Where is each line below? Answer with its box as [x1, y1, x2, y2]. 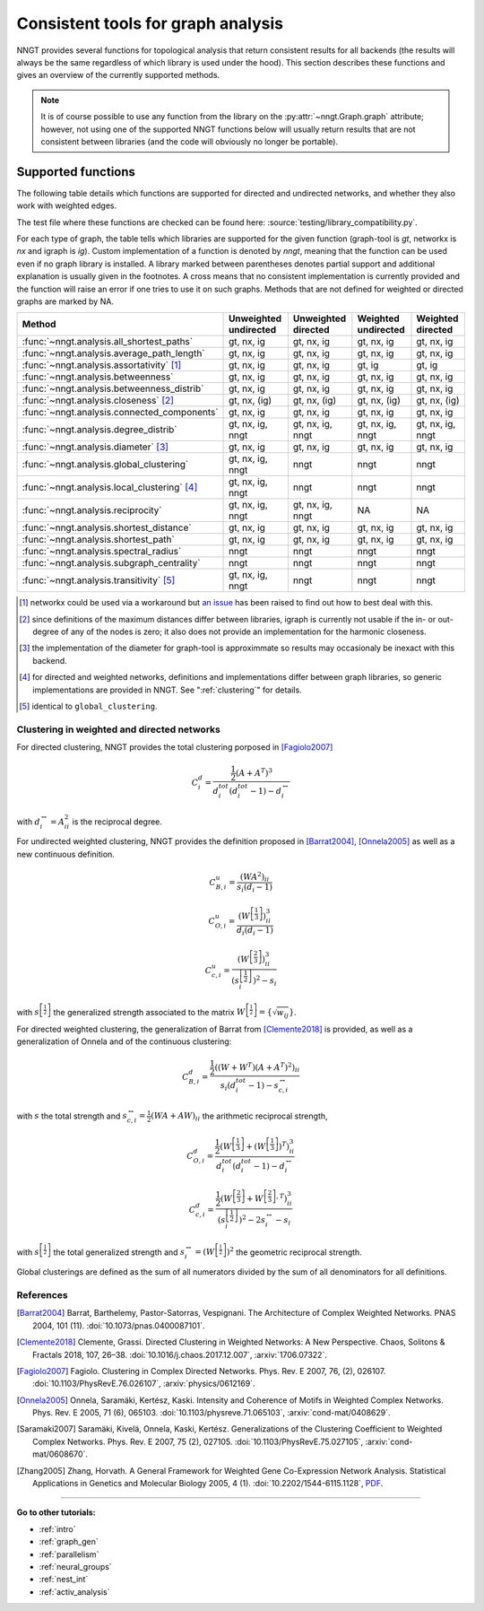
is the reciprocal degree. [72, 816, 163, 827]
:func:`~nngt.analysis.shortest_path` [22, 534, 175, 546]
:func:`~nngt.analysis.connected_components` [22, 406, 219, 419]
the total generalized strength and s [53, 1247, 186, 1258]
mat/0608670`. [32, 1449, 89, 1459]
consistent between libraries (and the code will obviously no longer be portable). [40, 135, 339, 147]
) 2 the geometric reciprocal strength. [226, 1245, 362, 1258]
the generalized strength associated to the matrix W [53, 1006, 246, 1017]
